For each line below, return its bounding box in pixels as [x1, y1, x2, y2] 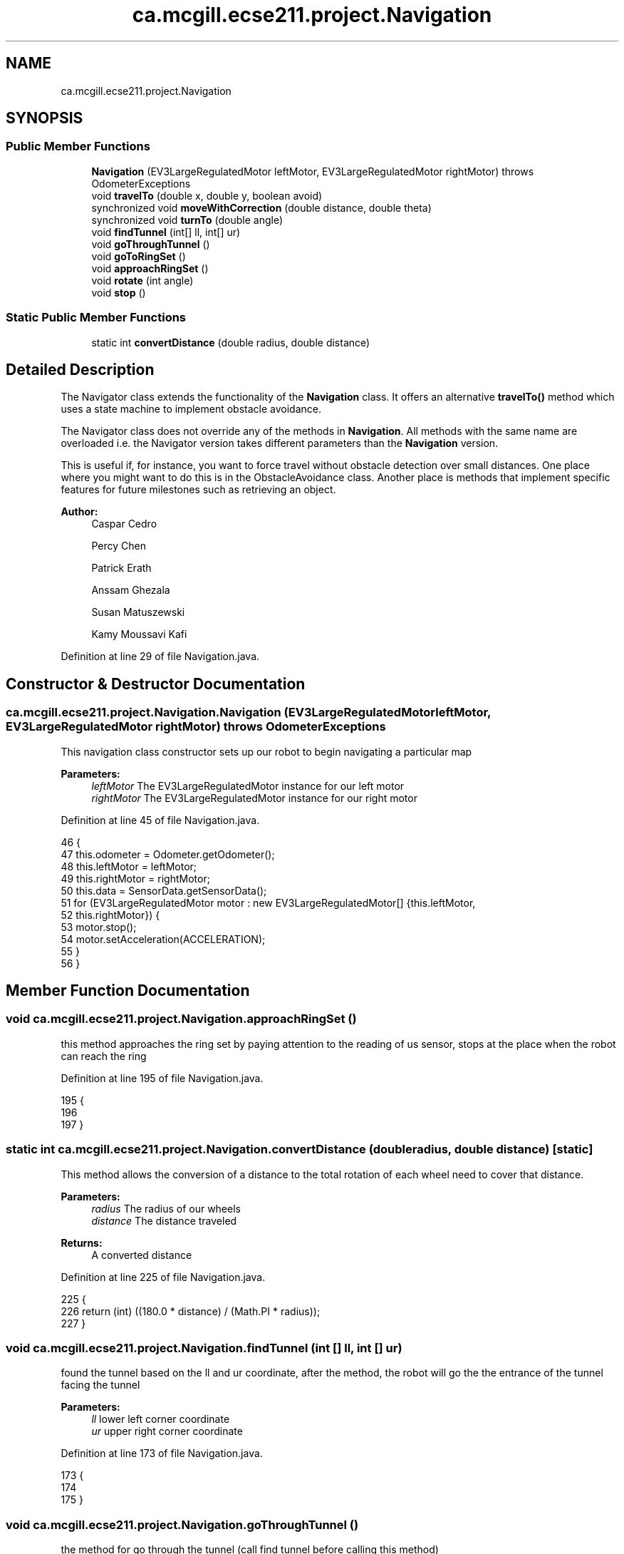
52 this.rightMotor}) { [61, 908, 160, 921]
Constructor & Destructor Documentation [6, 674, 306, 693]
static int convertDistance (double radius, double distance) [91, 336, 370, 349]
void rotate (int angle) [91, 274, 194, 287]
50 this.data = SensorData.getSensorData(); [61, 884, 267, 897]
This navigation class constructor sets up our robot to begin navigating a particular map [61, 745, 472, 758]
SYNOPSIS [6, 109, 83, 128]
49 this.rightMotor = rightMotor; [61, 872, 210, 885]
